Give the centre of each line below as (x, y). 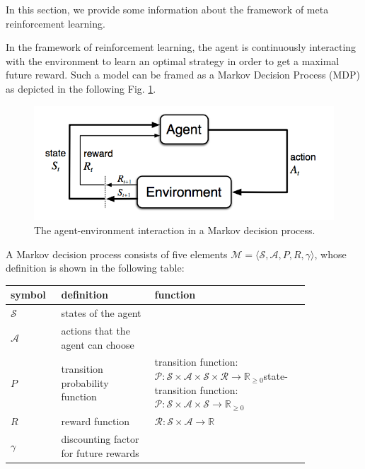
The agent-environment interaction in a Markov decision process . (175, 230)
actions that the (95, 331)
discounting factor (100, 438)
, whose (330, 254)
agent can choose (98, 344)
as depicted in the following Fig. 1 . (81, 88)
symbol (28, 295)
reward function (95, 421)
